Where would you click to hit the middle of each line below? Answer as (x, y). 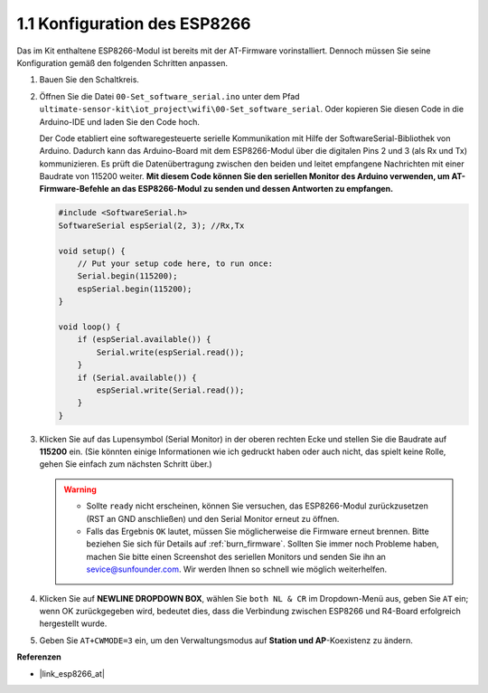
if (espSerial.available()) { (144, 340)
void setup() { (92, 251)
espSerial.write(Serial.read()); (170, 390)
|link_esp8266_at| (72, 673)
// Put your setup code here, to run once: (175, 264)
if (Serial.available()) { (137, 377)
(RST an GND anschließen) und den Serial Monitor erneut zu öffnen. (213, 518)
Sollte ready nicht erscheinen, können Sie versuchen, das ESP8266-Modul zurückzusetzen (257, 506)
